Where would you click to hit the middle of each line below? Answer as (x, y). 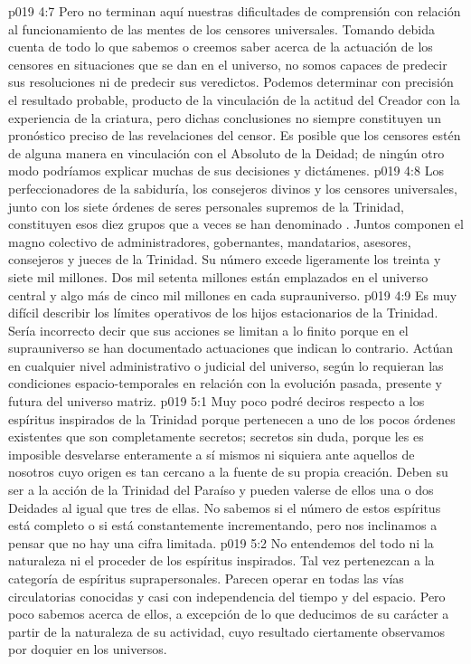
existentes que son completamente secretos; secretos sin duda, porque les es (216, 436)
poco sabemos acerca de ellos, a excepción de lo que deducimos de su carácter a (229, 614)
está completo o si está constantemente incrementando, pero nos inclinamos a (223, 525)
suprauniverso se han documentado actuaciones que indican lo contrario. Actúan (231, 348)
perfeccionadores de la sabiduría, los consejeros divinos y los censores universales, (233, 188)
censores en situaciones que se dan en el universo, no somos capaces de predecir (228, 64)
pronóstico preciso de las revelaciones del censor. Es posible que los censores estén (235, 135)
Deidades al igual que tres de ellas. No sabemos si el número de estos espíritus (225, 507)
